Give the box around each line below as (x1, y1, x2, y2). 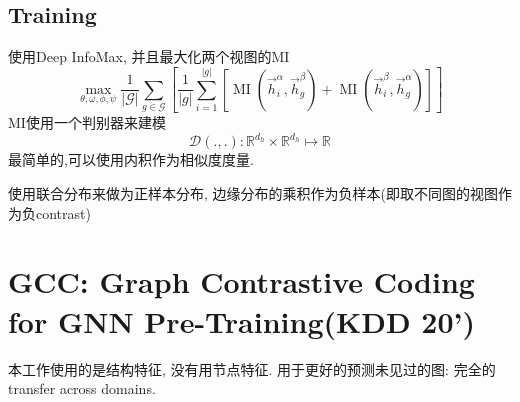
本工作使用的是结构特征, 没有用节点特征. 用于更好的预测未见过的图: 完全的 (8, 358, 496, 379)
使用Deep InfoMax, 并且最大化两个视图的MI (8, 46, 290, 67)
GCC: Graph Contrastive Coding (8, 261, 475, 302)
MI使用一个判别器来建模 (8, 112, 166, 133)
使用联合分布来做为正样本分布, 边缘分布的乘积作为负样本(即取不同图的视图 (8, 183, 498, 204)
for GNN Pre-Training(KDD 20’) (8, 300, 476, 341)
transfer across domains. (8, 378, 156, 399)
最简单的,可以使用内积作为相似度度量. (8, 149, 254, 170)
